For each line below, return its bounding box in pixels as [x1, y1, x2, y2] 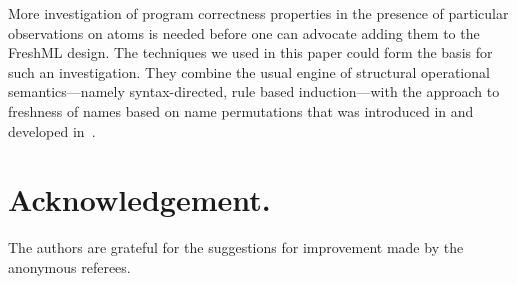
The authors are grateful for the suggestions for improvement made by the [8, 237, 464, 258]
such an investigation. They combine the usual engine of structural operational [8, 61, 490, 82]
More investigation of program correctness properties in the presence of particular [8, 3, 509, 23]
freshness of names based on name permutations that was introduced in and [8, 100, 474, 121]
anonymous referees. [8, 256, 131, 277]
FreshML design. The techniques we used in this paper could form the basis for [8, 42, 493, 63]
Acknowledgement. [8, 179, 271, 220]
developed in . [8, 120, 96, 141]
